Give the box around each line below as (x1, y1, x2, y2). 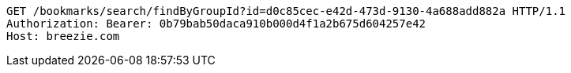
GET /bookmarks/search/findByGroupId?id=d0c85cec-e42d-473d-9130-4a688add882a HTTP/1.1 (6, 5, 566, 17)
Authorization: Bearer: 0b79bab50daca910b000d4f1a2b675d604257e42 (6, 17, 426, 30)
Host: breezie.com (6, 30, 120, 42)
